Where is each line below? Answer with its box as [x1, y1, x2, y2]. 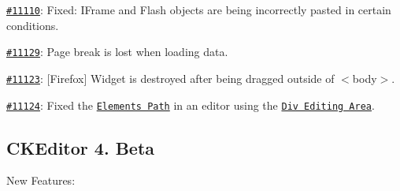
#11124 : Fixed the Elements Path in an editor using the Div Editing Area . [6, 96, 375, 113]
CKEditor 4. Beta [6, 135, 155, 159]
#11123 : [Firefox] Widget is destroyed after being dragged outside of [6, 69, 335, 86]
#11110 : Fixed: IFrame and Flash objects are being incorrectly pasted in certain [6, 2, 391, 17]
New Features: [6, 172, 76, 189]
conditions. [6, 17, 59, 33]
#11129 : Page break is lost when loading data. [6, 43, 228, 60]
